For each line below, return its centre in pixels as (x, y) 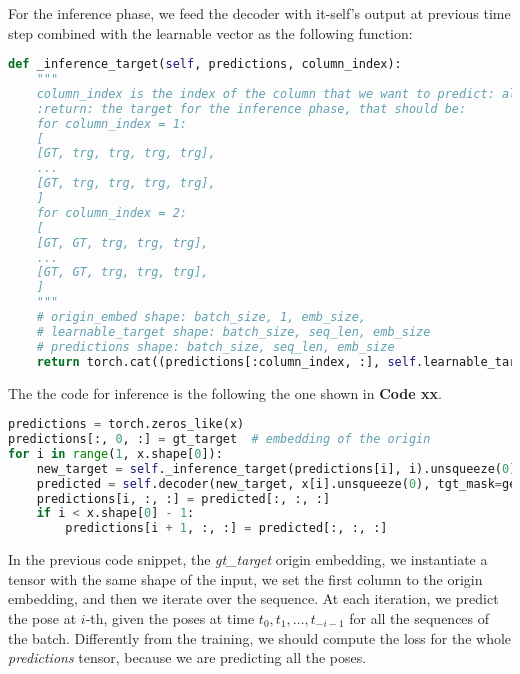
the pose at (42, 617)
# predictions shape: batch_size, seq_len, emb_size (215, 346)
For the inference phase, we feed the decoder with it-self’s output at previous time (259, 13)
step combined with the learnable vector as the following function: (210, 32)
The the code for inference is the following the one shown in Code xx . (225, 392)
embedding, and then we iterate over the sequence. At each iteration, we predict (253, 598)
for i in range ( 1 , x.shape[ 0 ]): (115, 453)
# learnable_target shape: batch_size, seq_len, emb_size (233, 331)
